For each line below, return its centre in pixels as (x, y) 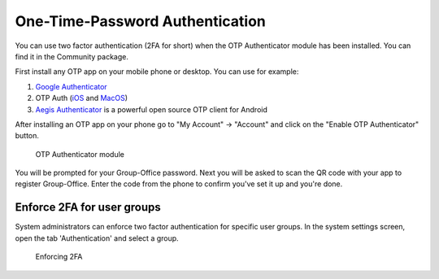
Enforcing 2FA (59, 257)
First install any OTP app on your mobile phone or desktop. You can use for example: (157, 72)
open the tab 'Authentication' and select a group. (97, 238)
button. (27, 136)
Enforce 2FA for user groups (88, 207)
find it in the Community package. (72, 56)
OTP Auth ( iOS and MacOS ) (82, 98)
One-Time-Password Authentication (140, 21)
